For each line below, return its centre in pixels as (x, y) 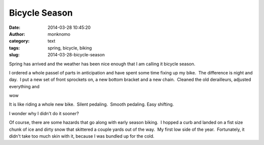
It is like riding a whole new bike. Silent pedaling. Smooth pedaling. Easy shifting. (91, 104)
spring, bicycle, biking (70, 48)
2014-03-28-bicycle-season (76, 55)
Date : (15, 27)
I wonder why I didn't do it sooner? (44, 113)
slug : (14, 55)
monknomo (59, 34)
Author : (17, 34)
